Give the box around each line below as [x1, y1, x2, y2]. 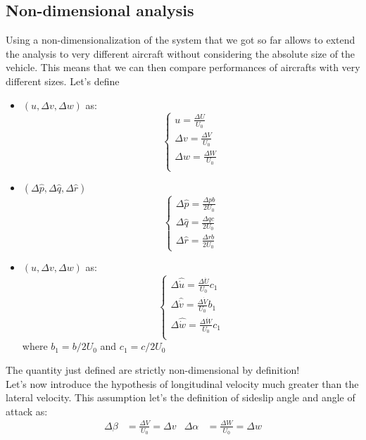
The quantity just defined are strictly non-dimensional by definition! [6, 362, 300, 377]
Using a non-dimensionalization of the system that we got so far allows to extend [6, 32, 355, 47]
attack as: [6, 403, 48, 418]
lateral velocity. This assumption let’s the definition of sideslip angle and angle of [6, 390, 355, 405]
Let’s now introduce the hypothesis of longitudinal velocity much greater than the [6, 376, 359, 391]
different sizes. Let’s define [6, 73, 120, 88]
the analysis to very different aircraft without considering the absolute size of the [6, 46, 355, 61]
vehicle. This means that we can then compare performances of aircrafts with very [6, 60, 360, 75]
